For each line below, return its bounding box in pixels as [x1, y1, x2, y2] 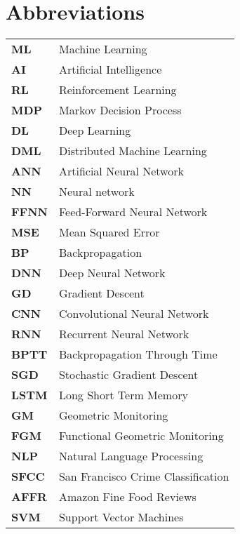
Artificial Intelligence [58, 61, 162, 78]
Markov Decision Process [58, 102, 182, 119]
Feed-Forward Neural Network [58, 203, 208, 220]
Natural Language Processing [58, 448, 204, 465]
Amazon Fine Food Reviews [58, 488, 196, 505]
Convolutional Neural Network [58, 305, 209, 322]
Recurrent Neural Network [58, 326, 189, 342]
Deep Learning [58, 122, 131, 139]
